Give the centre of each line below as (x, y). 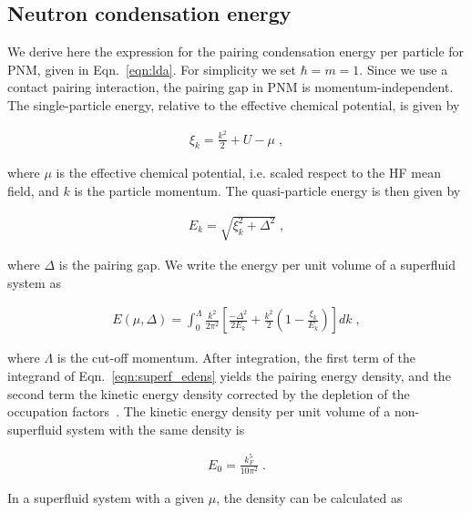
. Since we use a (404, 69)
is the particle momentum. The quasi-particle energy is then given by (267, 191)
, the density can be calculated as (309, 497)
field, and (33, 191)
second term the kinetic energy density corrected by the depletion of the (209, 393)
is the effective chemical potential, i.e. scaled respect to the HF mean (248, 173)
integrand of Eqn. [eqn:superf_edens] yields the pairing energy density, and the (229, 376)
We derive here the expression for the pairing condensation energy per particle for (236, 51)
